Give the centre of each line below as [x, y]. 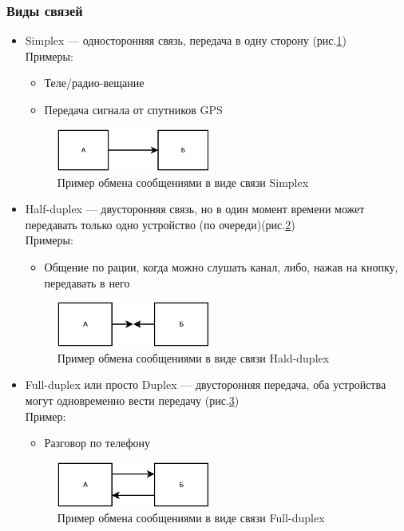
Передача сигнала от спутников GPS [133, 109]
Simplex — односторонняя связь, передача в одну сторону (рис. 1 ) [186, 40]
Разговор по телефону [97, 443]
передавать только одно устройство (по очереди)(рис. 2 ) [160, 224]
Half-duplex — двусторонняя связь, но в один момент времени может [195, 209]
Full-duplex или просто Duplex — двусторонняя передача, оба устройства [206, 384]
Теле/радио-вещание [94, 83]
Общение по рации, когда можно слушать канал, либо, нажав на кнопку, [221, 266]
